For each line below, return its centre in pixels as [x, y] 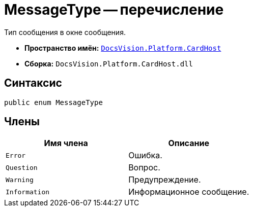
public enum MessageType [53, 102]
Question [22, 167]
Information [28, 192]
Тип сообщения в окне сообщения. [65, 32]
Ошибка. [145, 155]
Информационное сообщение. [189, 192]
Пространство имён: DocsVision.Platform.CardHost [123, 48]
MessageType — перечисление [114, 10]
